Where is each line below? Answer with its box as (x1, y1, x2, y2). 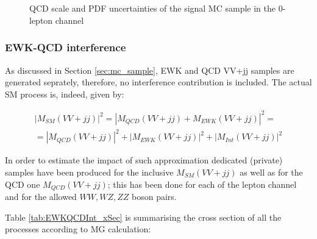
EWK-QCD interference (5, 40, 126, 55)
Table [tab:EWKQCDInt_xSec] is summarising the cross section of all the (5, 210, 282, 223)
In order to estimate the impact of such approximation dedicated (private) (5, 154, 283, 166)
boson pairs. (132, 190, 177, 203)
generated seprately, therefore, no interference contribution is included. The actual (5, 76, 312, 88)
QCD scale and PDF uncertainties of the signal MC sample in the (29, 2, 276, 15)
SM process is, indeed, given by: (5, 87, 124, 100)
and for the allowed (5, 190, 77, 203)
